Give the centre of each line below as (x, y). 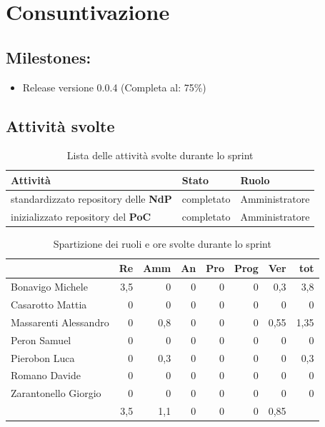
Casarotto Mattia (49, 305)
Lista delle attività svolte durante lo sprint (160, 155)
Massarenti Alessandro (60, 322)
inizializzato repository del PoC (81, 216)
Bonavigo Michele (49, 287)
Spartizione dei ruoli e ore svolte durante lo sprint (162, 243)
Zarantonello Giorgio (56, 393)
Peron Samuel (41, 340)
